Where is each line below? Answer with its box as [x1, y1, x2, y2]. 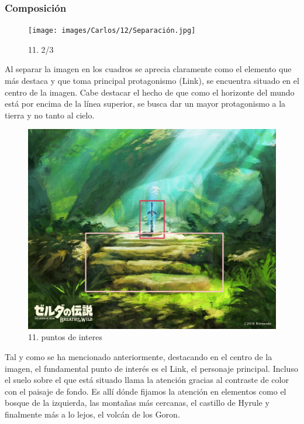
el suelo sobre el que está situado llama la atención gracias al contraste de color [5, 374, 289, 386]
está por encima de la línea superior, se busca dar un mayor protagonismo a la [5, 97, 286, 110]
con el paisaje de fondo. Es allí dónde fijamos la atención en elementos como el [5, 385, 286, 397]
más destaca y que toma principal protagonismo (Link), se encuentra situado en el [5, 74, 299, 87]
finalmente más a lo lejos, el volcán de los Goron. [5, 408, 180, 420]
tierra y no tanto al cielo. [5, 108, 95, 121]
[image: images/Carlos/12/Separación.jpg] [28, 26, 196, 35]
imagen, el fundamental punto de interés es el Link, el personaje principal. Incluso [5, 362, 298, 374]
